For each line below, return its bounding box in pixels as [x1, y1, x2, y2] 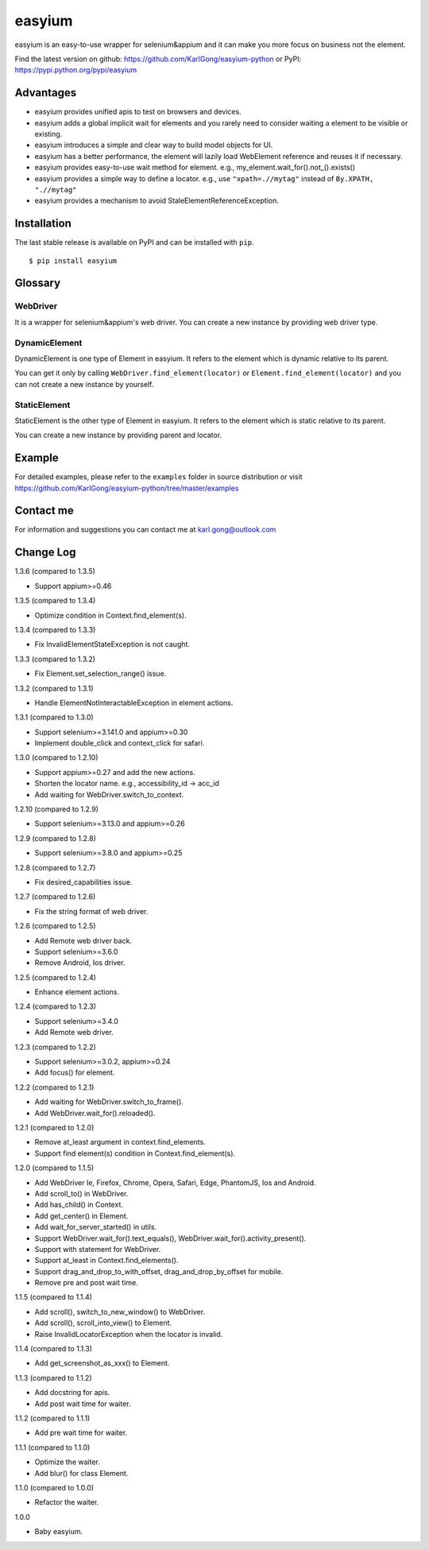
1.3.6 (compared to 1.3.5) [14, 567, 95, 576]
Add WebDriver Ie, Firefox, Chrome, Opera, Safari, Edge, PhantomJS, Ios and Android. [34, 1177, 317, 1188]
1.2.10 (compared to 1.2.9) [14, 804, 99, 814]
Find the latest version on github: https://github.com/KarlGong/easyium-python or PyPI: [14, 54, 302, 64]
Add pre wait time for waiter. [34, 1428, 128, 1438]
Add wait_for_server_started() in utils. [34, 1223, 157, 1232]
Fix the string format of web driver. [34, 906, 149, 916]
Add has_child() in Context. [34, 1200, 123, 1210]
